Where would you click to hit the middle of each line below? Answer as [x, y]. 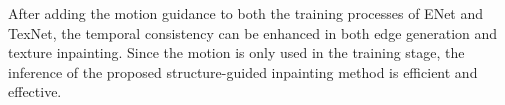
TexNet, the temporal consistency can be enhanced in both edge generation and [253, 32]
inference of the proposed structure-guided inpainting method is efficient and [243, 71]
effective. [35, 91]
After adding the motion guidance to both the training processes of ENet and [246, 13]
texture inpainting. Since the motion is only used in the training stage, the [236, 52]
